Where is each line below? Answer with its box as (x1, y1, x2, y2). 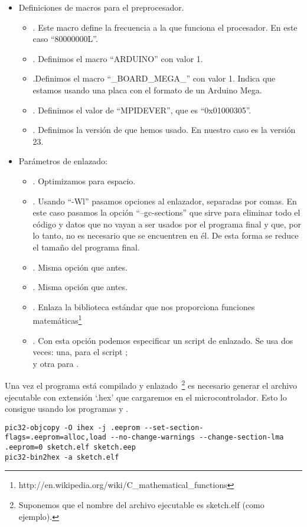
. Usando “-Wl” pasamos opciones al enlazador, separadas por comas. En (32, 194, 297, 207)
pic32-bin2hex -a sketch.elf (5, 453, 119, 461)
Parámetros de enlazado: (18, 155, 107, 167)
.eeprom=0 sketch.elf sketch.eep (5, 443, 136, 452)
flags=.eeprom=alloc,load (5, 433, 106, 442)
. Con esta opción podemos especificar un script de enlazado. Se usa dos (32, 334, 293, 346)
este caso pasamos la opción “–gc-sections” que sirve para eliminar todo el (32, 206, 301, 219)
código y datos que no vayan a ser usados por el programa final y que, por (32, 217, 301, 230)
